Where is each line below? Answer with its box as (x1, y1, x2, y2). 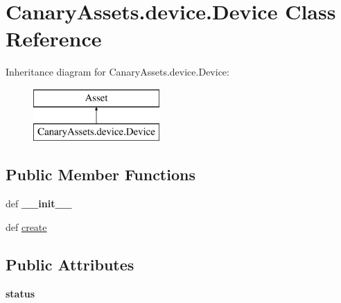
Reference (6, 24, 102, 53)
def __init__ (6, 196, 72, 211)
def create (6, 219, 47, 234)
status (6, 286, 35, 300)
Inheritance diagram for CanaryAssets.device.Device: (6, 64, 229, 79)
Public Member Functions (6, 164, 195, 185)
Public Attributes (6, 253, 134, 275)
